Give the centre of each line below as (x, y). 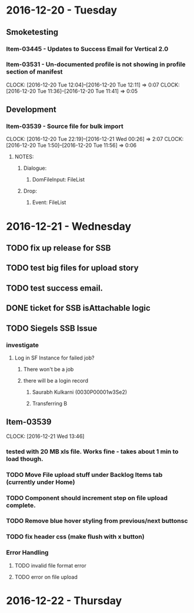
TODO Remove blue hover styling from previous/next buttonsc (97, 521)
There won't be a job (48, 369)
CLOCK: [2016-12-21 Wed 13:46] (45, 436)
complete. (21, 505)
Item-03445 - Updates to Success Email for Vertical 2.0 (87, 49)
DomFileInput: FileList (58, 180)
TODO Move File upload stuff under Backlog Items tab (84, 474)
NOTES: (24, 157)
